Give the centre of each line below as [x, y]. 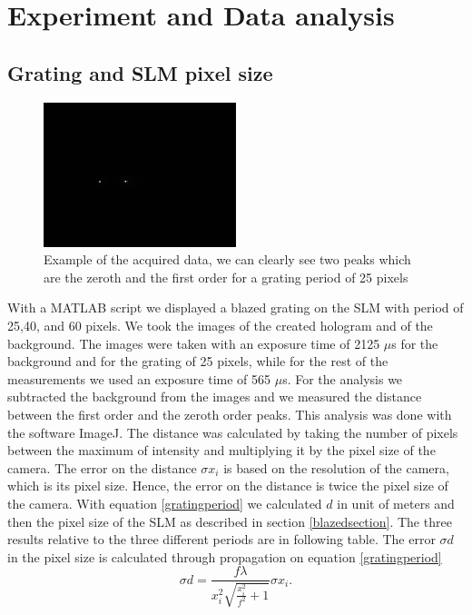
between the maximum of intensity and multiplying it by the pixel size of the [221, 450]
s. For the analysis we [343, 378]
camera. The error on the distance [102, 467]
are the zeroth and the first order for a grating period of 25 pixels [226, 277]
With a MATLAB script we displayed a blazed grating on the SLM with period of [236, 307]
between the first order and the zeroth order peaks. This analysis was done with [230, 415]
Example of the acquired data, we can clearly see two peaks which [227, 259]
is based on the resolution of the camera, [336, 467]
